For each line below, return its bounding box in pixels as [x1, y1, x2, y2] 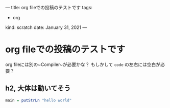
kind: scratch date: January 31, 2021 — [5, 24, 87, 30]
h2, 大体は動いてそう [5, 84, 71, 93]
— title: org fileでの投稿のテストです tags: [5, 5, 93, 10]
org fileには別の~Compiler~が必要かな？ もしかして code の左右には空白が [5, 61, 161, 67]
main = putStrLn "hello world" [5, 98, 72, 103]
